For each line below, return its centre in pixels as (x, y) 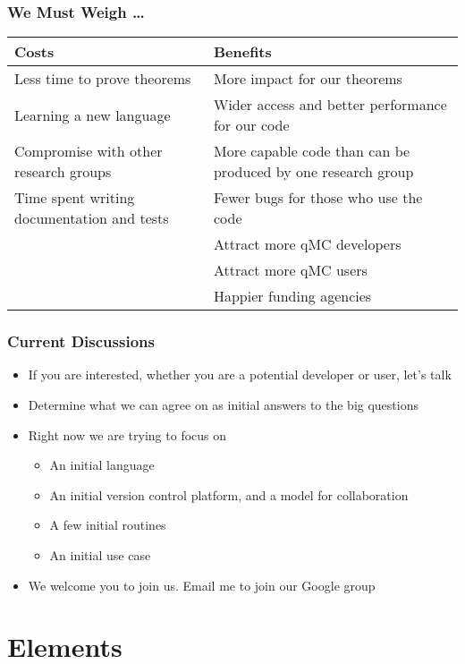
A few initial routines (108, 525)
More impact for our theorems (308, 79)
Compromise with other (89, 151)
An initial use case (100, 555)
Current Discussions (81, 341)
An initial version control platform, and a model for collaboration (229, 494)
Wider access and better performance (330, 105)
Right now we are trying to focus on (127, 434)
